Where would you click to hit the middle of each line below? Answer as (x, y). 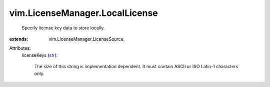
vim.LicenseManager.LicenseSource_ (87, 39)
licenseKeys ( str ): (40, 55)
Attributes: (20, 48)
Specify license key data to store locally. (63, 28)
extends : (19, 39)
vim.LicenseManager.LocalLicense (84, 13)
